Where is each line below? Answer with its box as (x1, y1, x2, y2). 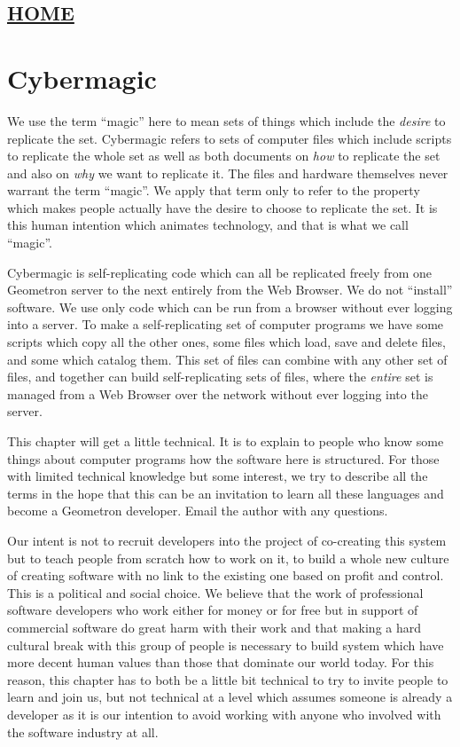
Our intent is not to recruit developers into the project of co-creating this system (7, 531, 447, 549)
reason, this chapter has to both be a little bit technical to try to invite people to (7, 670, 448, 688)
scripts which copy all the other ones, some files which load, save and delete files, (7, 333, 446, 351)
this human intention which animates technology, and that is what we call (7, 216, 409, 234)
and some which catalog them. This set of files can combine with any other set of (7, 350, 448, 368)
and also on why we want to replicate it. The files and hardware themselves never (7, 163, 448, 182)
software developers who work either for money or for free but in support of (7, 601, 418, 619)
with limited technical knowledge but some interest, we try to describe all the (7, 467, 428, 485)
